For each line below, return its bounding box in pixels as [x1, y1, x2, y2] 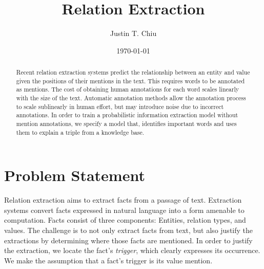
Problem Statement [4, 165, 145, 186]
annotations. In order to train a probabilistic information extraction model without [16, 111, 238, 119]
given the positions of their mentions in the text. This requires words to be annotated [16, 76, 245, 85]
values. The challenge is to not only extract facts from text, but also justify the [4, 225, 253, 236]
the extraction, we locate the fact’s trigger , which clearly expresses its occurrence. [4, 245, 260, 256]
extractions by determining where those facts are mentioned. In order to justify [4, 235, 253, 245]
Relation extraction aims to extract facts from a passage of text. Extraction [4, 194, 242, 205]
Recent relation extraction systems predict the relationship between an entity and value [16, 68, 250, 77]
